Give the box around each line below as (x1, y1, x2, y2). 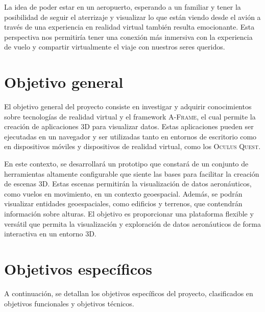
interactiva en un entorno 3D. (4, 228, 97, 239)
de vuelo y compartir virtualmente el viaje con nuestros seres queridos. (4, 41, 225, 52)
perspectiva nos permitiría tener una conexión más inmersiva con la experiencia (4, 31, 253, 42)
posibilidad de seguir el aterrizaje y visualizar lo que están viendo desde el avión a (4, 11, 261, 22)
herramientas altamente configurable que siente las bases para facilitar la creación (4, 168, 259, 179)
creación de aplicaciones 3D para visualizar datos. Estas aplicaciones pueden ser (4, 121, 254, 132)
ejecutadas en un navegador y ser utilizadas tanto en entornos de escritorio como (4, 131, 257, 141)
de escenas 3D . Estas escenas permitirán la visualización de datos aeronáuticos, (4, 178, 252, 189)
